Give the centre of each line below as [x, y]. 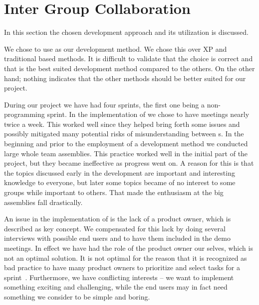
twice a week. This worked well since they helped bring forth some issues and [122, 124]
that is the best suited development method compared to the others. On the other [129, 68]
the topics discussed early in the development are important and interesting [120, 172]
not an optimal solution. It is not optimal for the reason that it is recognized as [126, 257]
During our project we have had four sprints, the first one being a [105, 104]
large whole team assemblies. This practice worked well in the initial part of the [126, 153]
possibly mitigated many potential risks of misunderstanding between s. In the [124, 134]
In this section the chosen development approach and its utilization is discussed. [126, 32]
